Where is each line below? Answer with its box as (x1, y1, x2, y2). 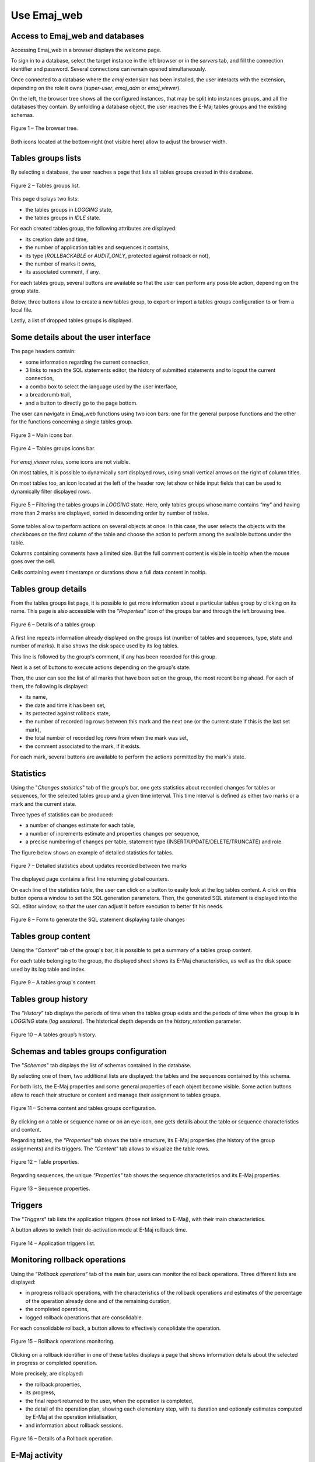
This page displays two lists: (10, 195, 79, 202)
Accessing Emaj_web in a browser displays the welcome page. (10, 47, 162, 54)
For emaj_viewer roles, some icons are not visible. (10, 458, 131, 465)
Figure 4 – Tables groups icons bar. (10, 445, 96, 452)
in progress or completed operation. (10, 1360, 97, 1367)
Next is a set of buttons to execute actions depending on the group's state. (10, 664, 191, 671)
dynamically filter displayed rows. (10, 488, 92, 495)
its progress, (25, 1389, 55, 1396)
